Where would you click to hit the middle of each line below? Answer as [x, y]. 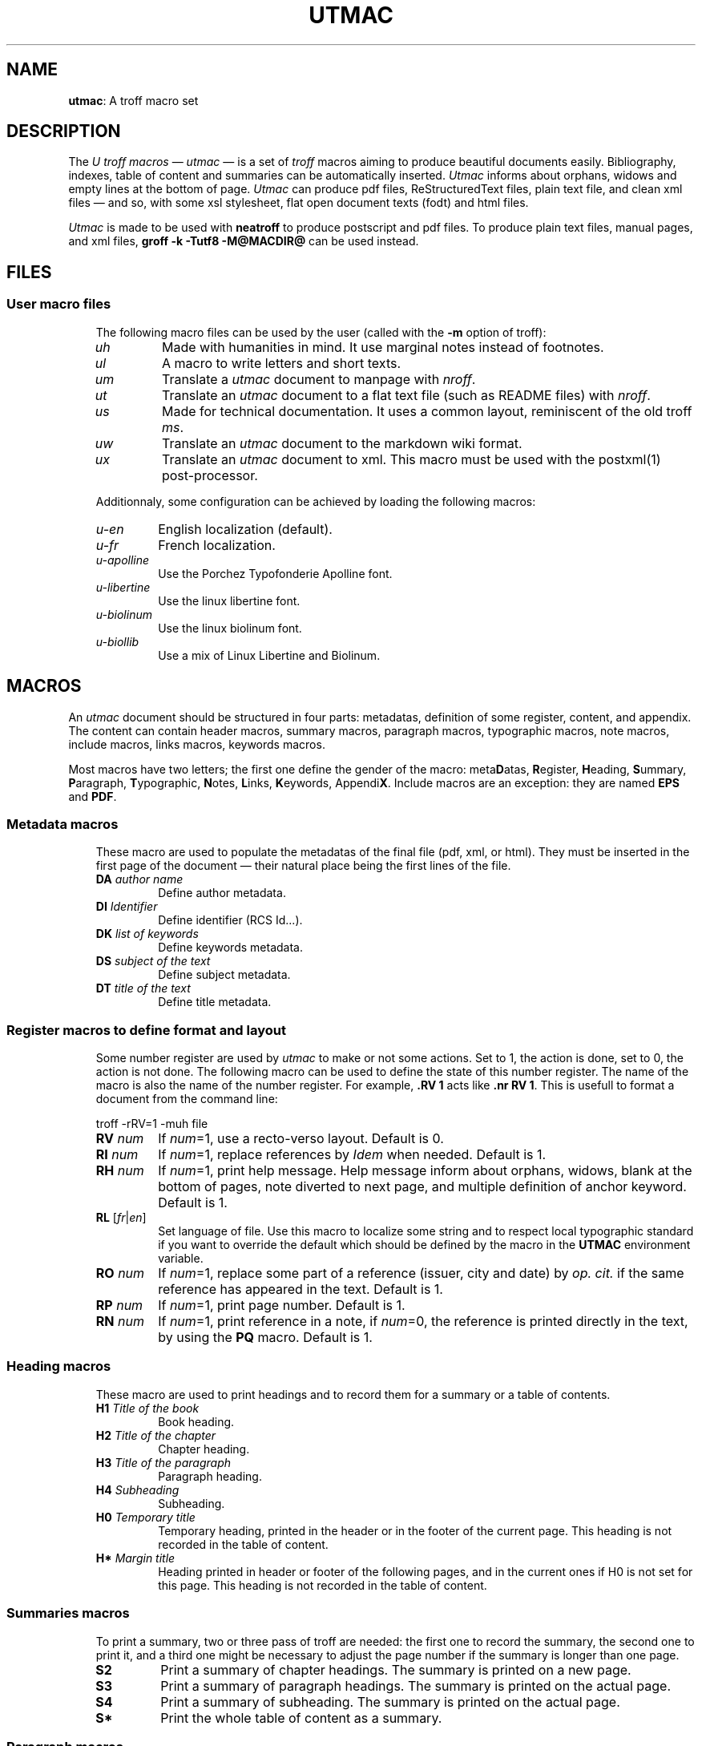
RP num [119, 1305]
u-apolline [123, 560]
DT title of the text [143, 988]
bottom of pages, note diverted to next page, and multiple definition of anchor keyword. [422, 1186]
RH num [120, 1170]
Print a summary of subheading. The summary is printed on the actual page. [390, 1702]
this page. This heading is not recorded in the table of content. [323, 1585]
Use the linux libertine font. [229, 600]
